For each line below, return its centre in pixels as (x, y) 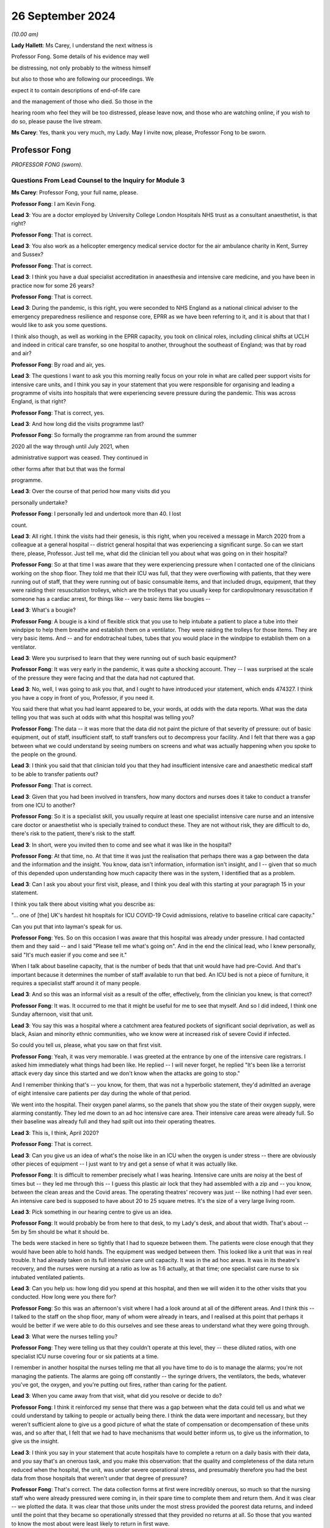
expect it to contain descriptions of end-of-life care (76, 90)
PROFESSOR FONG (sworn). (47, 164)
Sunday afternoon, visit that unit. (52, 1014)
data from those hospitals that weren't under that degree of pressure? (99, 1478)
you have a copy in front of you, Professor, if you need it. (83, 697)
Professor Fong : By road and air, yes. (59, 364)
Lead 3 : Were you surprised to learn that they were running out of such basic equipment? (124, 658)
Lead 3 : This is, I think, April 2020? (55, 1133)
